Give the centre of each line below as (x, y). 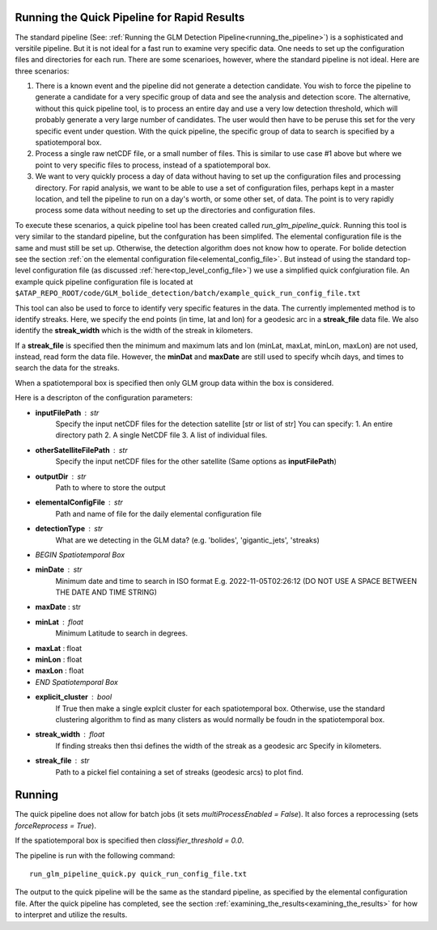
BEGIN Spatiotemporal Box (80, 555)
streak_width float (70, 734)
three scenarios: (42, 71)
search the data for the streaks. (68, 368)
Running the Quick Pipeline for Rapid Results (130, 17)
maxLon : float (59, 670)
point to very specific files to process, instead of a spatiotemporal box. (153, 165)
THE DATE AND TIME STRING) (106, 592)
